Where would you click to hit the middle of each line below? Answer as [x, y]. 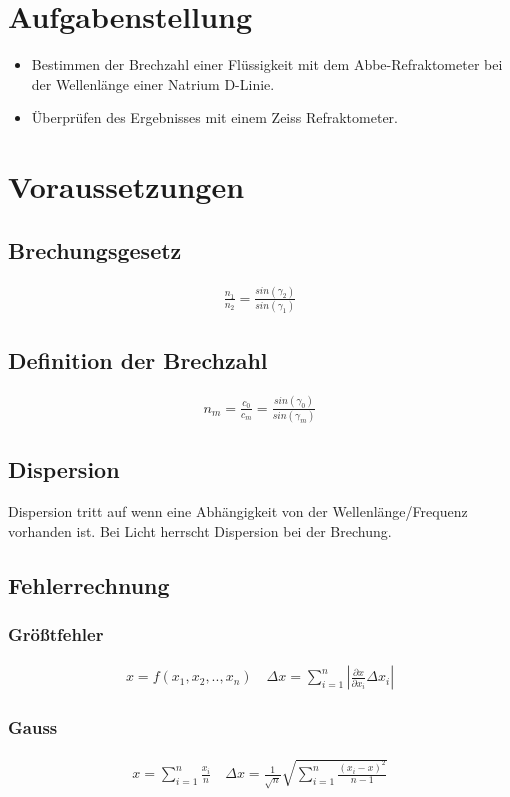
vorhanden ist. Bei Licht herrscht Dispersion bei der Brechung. [200, 530]
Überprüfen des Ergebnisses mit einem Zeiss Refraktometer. [214, 117]
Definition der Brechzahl [138, 359]
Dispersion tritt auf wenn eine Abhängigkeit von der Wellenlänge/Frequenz [238, 511]
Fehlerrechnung [89, 584]
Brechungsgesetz [95, 249]
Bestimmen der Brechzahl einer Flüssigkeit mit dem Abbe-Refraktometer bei [267, 64]
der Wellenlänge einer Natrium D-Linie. [153, 83]
